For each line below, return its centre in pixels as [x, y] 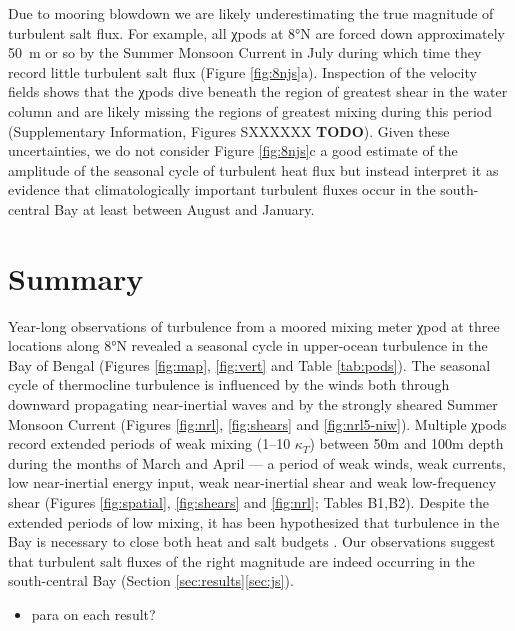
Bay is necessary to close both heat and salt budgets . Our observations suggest [252, 541]
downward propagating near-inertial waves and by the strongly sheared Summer [253, 404]
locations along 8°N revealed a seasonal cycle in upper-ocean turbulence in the [248, 345]
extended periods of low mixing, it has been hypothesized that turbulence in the [254, 521]
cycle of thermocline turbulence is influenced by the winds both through [229, 384]
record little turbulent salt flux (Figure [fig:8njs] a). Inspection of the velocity [242, 71]
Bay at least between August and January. [184, 208]
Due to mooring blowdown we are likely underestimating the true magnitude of [251, 13]
